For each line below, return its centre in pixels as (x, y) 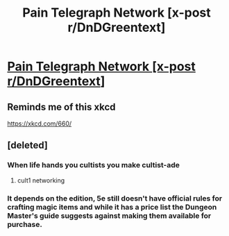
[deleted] (28, 145)
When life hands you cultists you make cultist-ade (94, 165)
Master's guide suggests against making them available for (109, 215)
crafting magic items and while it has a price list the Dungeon (112, 207)
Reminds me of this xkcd (61, 107)
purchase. (25, 224)
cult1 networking (41, 180)
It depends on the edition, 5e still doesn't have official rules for (115, 198)
